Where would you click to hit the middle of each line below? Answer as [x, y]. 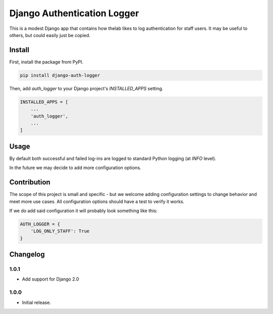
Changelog [27, 254]
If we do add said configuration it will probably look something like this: [83, 211]
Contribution [30, 182]
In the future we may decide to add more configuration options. [75, 168]
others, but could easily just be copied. [50, 35]
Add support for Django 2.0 [51, 279]
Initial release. [36, 302]
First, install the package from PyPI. [46, 62]
